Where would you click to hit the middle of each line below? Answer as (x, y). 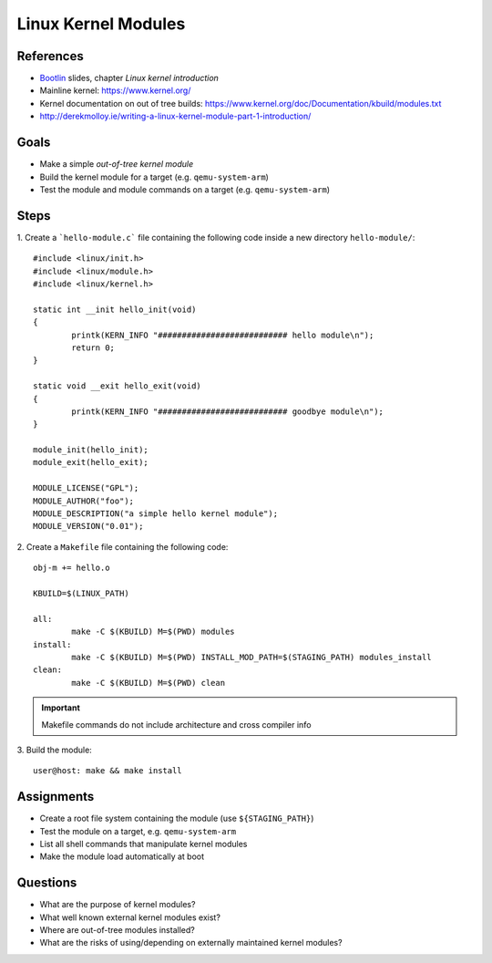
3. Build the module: (55, 750)
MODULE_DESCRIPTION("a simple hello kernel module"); (155, 514)
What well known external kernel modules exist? (130, 917)
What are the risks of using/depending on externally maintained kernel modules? (191, 943)
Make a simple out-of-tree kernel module (117, 164)
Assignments (56, 797)
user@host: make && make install (108, 771)
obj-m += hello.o (72, 568)
